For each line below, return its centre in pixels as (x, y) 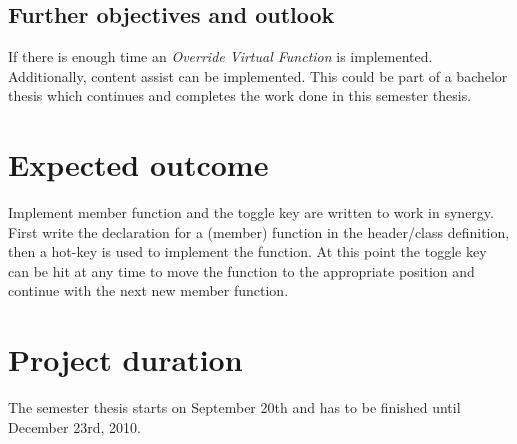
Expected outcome (138, 164)
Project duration (125, 359)
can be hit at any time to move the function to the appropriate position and (241, 270)
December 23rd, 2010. (74, 426)
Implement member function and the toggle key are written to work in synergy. (251, 212)
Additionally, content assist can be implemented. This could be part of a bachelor (258, 75)
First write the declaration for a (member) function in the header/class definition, (259, 231)
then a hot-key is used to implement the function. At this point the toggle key (247, 251)
